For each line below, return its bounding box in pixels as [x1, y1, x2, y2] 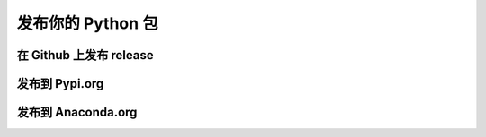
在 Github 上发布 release [16, 47, 154, 63]
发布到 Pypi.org [16, 76, 104, 91]
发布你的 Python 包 [16, 13, 159, 33]
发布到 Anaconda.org [16, 105, 138, 120]
